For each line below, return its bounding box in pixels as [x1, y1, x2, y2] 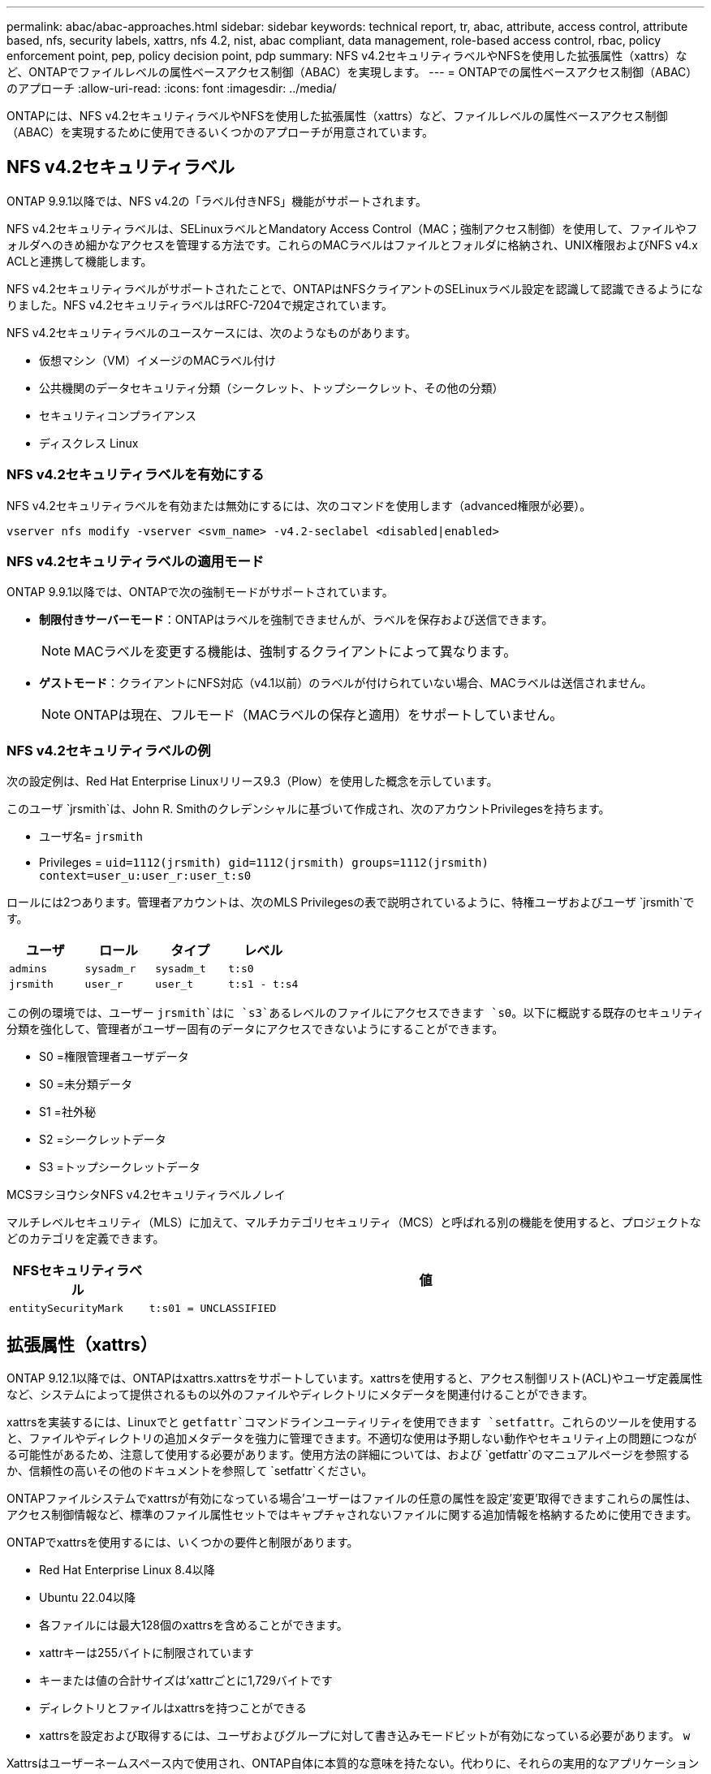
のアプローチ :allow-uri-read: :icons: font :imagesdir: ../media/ [6, 81, 337, 95]
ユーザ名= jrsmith [39, 829, 143, 844]
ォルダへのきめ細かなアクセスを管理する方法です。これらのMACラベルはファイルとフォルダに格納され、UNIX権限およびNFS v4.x [6, 237, 698, 252]
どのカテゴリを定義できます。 [6, 1231, 165, 1246]
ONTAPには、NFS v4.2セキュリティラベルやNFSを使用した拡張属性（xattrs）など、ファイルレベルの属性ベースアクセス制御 [6, 109, 668, 123]
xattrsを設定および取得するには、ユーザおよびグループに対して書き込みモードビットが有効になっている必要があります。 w [39, 1728, 691, 1742]
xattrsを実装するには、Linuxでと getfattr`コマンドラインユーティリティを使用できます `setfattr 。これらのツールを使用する [6, 1414, 698, 1429]
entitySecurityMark [9, 1302, 123, 1315]
